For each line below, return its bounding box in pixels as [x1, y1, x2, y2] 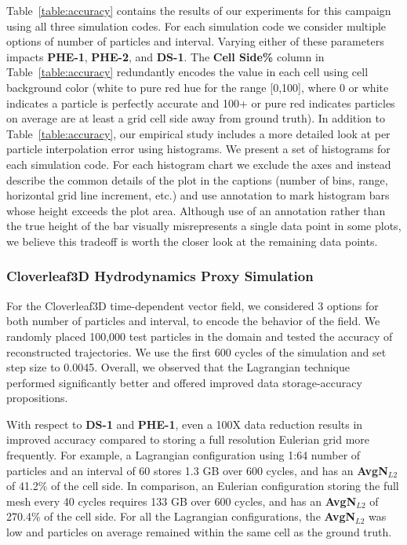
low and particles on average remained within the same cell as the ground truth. [6, 524, 392, 540]
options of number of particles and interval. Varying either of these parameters [6, 33, 384, 49]
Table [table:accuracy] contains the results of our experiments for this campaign [6, 2, 391, 18]
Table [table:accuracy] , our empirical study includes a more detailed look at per [6, 125, 391, 141]
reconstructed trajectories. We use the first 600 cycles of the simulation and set [6, 343, 387, 360]
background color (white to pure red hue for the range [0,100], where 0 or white [6, 79, 389, 95]
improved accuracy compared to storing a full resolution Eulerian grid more [6, 431, 370, 448]
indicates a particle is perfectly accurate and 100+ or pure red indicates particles [6, 94, 395, 111]
